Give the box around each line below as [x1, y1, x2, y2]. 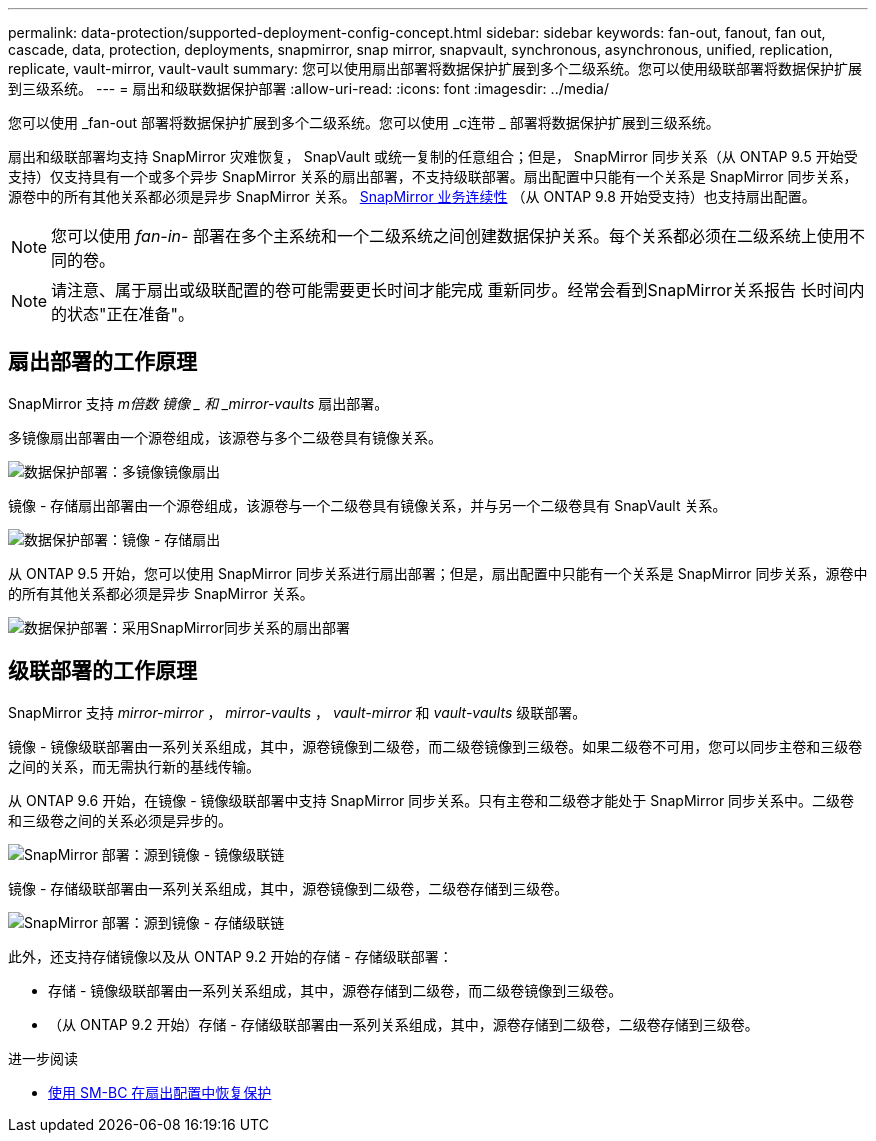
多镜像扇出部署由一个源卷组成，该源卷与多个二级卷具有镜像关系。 [8, 428, 442, 446]
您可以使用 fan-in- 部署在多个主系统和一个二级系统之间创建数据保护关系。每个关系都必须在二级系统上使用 [51, 226, 849, 246]
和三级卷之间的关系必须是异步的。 [8, 811, 232, 829]
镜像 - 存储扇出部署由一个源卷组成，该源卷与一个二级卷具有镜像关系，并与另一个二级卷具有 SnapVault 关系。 [8, 496, 727, 514]
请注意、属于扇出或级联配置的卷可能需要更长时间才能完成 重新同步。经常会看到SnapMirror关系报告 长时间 [51, 280, 849, 300]
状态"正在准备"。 [67, 304, 194, 324]
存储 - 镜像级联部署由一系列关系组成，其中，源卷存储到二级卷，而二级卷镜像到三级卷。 [48, 981, 623, 999]
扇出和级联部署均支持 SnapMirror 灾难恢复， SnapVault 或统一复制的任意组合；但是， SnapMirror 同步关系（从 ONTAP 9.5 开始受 [8, 148, 858, 165]
